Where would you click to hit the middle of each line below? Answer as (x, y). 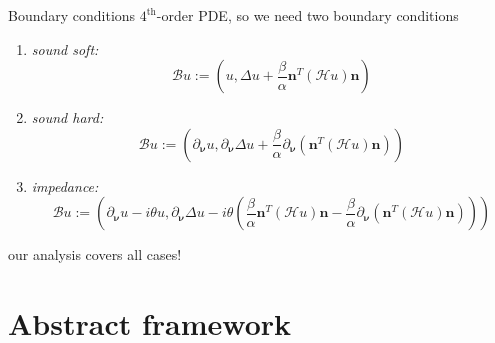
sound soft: (65, 48)
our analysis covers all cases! (95, 254)
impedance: (65, 185)
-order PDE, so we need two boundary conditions (307, 15)
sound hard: (67, 117)
